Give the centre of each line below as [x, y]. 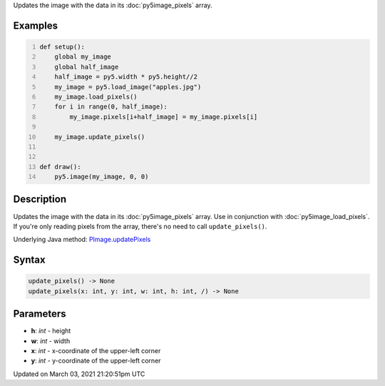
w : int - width [51, 341]
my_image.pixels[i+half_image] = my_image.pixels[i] [164, 117]
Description [40, 199]
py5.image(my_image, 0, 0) [102, 177]
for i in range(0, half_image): [111, 107]
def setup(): [62, 47]
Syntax [29, 260]
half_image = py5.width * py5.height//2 [126, 77]
